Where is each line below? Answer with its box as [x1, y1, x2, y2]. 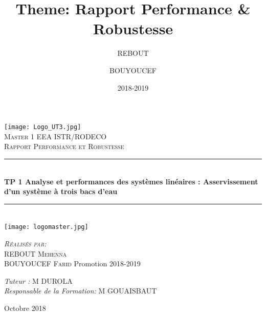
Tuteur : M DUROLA [4, 275, 73, 286]
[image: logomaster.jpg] [4, 223, 88, 231]
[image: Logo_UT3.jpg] [4, 123, 81, 131]
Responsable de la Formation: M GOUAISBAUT [4, 285, 157, 296]
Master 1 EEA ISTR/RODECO [4, 131, 107, 141]
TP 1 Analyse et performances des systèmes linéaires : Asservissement [4, 176, 258, 186]
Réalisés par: [4, 238, 47, 248]
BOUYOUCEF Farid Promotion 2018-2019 [4, 258, 141, 269]
